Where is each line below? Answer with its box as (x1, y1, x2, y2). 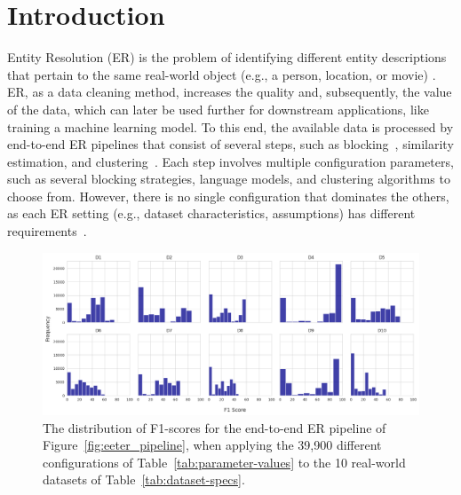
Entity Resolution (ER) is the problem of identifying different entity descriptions (7, 48, 447, 67)
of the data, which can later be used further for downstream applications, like (7, 99, 429, 118)
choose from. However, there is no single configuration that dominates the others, (7, 186, 449, 205)
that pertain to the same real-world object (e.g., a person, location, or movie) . (7, 65, 436, 83)
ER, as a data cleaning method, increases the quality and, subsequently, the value (7, 82, 452, 101)
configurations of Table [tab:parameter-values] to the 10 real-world (43, 452, 406, 471)
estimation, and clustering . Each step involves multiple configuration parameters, (7, 152, 454, 170)
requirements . (7, 222, 87, 240)
